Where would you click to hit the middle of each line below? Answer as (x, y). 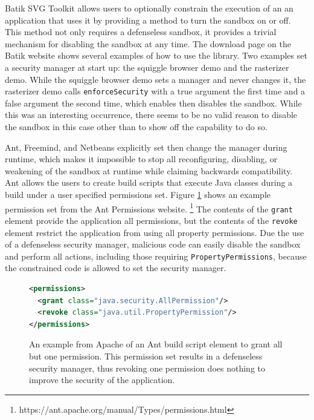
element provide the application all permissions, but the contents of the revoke (151, 220)
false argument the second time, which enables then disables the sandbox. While (153, 103)
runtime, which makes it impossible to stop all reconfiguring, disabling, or (141, 159)
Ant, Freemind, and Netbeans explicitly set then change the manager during (146, 147)
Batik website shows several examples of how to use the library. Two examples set (156, 55)
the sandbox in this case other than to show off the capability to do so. (136, 126)
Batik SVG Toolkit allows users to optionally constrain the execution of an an (149, 8)
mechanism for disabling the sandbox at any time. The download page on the (148, 43)
